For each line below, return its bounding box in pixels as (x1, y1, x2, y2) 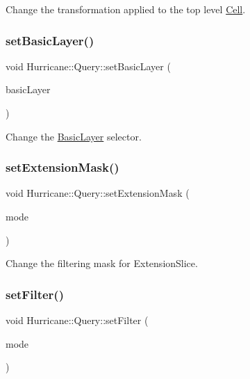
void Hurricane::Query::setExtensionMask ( (6, 186, 190, 200)
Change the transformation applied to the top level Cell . (6, 2, 246, 16)
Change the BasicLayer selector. (6, 129, 142, 143)
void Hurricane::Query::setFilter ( (6, 313, 149, 327)
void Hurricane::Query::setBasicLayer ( (6, 58, 171, 73)
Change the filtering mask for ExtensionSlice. (6, 256, 198, 271)
